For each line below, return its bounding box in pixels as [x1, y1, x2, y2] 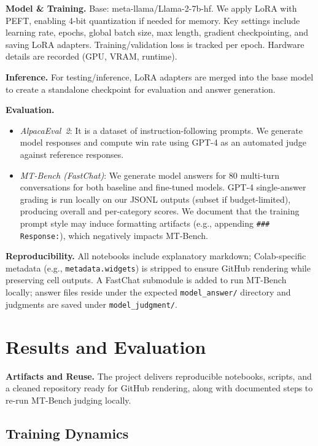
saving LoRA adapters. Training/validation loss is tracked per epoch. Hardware [6, 37, 304, 50]
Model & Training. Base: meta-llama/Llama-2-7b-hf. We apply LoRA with [6, 2, 297, 14]
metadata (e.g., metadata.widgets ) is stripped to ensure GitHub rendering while [6, 261, 311, 274]
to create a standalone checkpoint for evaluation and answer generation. [6, 82, 276, 95]
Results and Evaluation [6, 334, 206, 359]
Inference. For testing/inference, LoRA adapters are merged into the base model [6, 70, 314, 83]
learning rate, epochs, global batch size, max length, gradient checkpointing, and [6, 26, 309, 39]
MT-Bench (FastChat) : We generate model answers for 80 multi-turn [20, 168, 279, 181]
